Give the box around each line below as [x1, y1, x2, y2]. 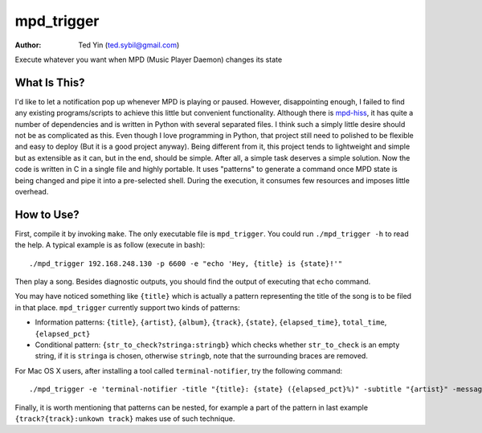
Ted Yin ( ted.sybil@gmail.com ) [78, 40, 180, 50]
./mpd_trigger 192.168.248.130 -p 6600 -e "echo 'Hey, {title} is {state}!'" [29, 259, 343, 268]
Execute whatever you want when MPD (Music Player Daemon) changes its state [14, 55, 283, 64]
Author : [14, 40, 42, 50]
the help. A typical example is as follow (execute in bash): [14, 240, 206, 250]
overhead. [14, 186, 49, 196]
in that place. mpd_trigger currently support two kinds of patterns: [14, 302, 240, 312]
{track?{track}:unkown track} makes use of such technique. [14, 414, 235, 423]
